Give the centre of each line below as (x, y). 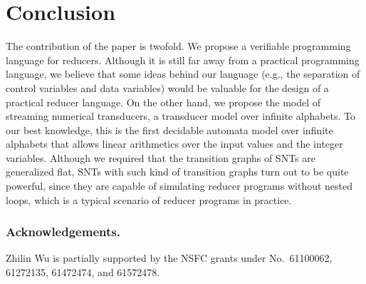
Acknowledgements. (63, 232)
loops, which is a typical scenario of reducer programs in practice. (149, 199)
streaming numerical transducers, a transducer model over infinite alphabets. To (181, 116)
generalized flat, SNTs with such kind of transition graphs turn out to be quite (177, 172)
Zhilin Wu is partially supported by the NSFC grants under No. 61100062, (169, 258)
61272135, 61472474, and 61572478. (83, 272)
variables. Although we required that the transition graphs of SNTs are (161, 157)
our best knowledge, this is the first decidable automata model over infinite (169, 130)
